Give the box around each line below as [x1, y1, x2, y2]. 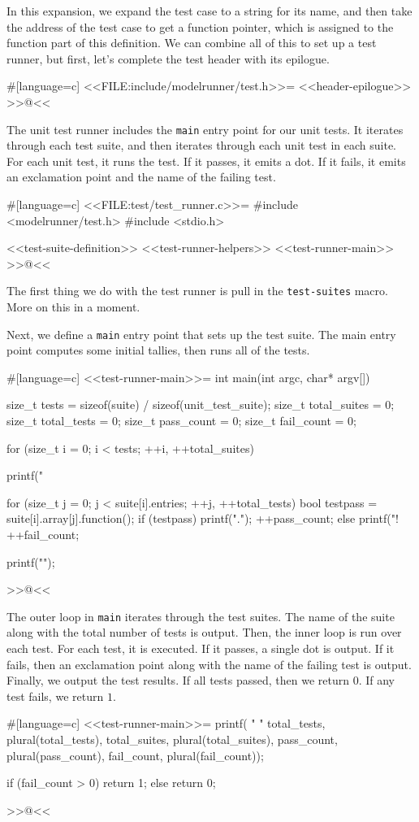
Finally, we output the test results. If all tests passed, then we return [6, 672, 350, 689]
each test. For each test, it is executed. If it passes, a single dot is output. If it [6, 640, 395, 657]
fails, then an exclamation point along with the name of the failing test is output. [6, 655, 412, 672]
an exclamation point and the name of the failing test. [6, 168, 276, 185]
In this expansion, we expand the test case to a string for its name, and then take [6, 2, 413, 19]
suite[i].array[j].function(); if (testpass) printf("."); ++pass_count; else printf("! [6, 510, 399, 527]
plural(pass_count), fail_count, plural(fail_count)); [6, 746, 264, 763]
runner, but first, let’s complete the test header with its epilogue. [6, 50, 330, 67]
